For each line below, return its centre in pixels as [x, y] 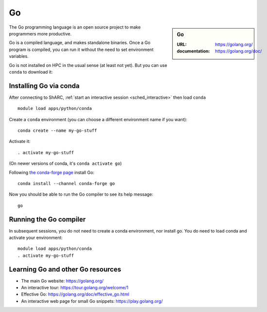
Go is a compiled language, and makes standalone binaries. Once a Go [80, 43]
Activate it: [20, 141]
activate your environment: [36, 238]
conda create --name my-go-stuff [57, 130]
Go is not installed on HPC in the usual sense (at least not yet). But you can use [88, 65]
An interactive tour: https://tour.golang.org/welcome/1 [75, 288]
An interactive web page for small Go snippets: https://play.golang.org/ [92, 301]
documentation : [193, 51]
